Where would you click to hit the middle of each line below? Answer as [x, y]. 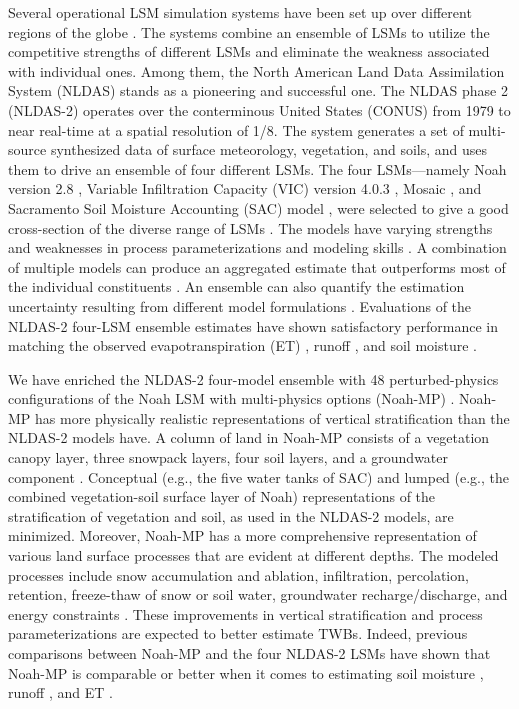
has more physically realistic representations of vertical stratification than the [272, 417]
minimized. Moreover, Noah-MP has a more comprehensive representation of [242, 535]
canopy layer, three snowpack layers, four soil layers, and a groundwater [228, 457]
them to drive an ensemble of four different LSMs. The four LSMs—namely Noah [257, 168]
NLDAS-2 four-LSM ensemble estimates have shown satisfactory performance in [253, 325]
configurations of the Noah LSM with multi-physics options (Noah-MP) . [231, 398]
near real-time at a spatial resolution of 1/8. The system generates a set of [236, 129]
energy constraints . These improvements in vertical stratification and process [245, 613]
